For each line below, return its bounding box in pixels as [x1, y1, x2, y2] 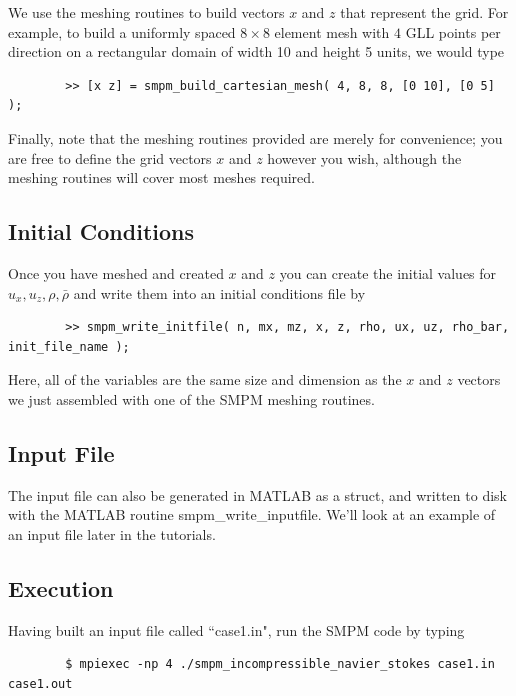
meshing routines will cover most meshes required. [8, 167, 315, 188]
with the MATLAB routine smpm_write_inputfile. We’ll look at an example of [8, 504, 496, 525]
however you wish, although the [267, 147, 462, 168]
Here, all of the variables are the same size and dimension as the [8, 369, 402, 390]
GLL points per [405, 21, 501, 42]
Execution [8, 572, 114, 603]
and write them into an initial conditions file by [73, 282, 366, 303]
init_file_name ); [8, 339, 130, 354]
